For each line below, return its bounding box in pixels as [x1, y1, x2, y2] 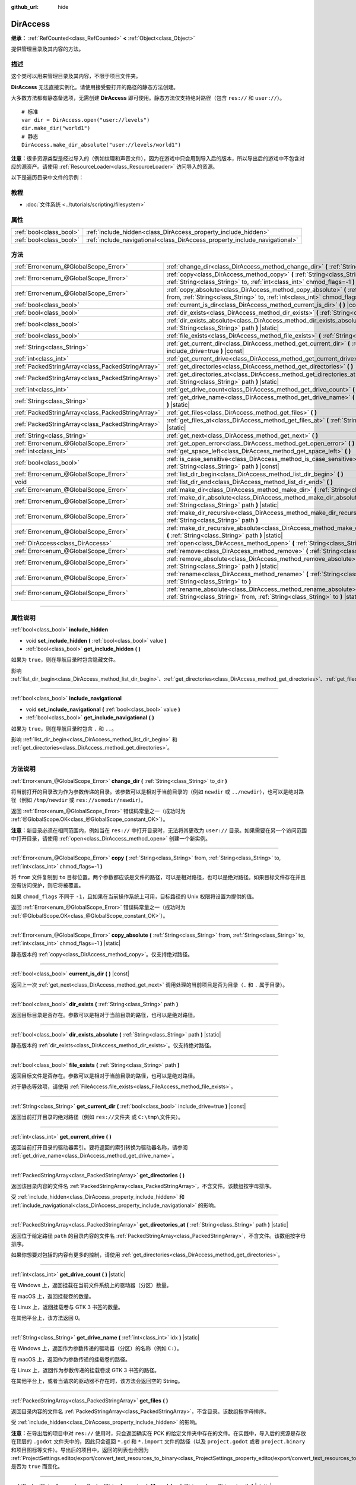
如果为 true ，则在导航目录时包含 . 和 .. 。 [11, 725, 117, 732]
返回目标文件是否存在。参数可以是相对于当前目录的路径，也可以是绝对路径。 [11, 1072, 198, 1079]
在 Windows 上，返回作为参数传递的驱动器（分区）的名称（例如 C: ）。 [11, 1345, 182, 1352]
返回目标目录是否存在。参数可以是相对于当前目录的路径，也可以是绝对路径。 [11, 1012, 198, 1019]
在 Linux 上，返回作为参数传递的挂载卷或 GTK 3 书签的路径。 [11, 1366, 160, 1373]
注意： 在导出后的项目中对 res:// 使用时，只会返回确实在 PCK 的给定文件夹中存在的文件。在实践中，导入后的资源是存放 [11, 1429, 306, 1437]
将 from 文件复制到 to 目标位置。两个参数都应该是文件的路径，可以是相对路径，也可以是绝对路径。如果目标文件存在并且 [11, 874, 306, 881]
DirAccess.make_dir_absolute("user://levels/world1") [21, 141, 181, 148]
